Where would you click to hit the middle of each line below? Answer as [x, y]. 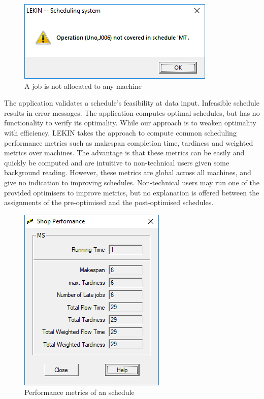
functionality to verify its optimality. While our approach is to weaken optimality [130, 123]
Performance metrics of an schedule [79, 392]
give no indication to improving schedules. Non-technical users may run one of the [132, 182]
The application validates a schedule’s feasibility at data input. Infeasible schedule [132, 103]
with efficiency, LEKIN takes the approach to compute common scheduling [120, 132]
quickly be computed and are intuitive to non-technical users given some [117, 162]
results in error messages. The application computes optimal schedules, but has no [132, 112]
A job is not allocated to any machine [83, 86]
